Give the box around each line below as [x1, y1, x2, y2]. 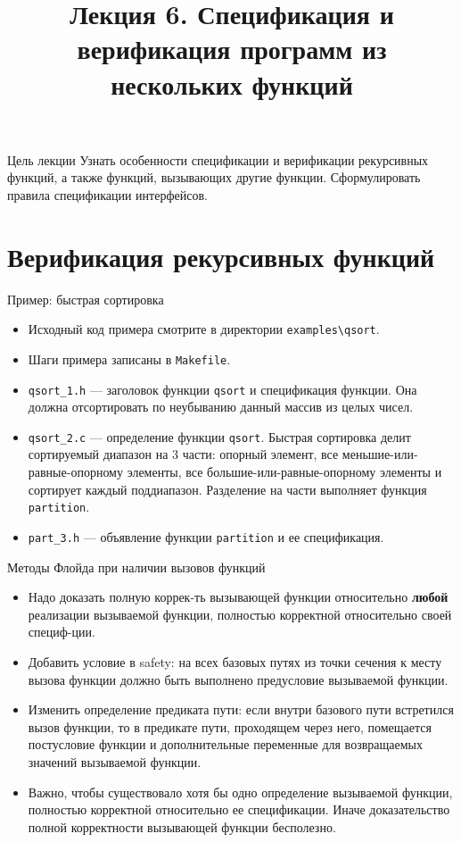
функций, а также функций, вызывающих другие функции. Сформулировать [7, 168, 421, 187]
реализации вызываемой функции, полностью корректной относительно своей [28, 604, 452, 623]
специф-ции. [28, 622, 95, 641]
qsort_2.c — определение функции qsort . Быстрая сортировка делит [28, 427, 411, 446]
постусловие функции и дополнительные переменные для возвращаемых [28, 735, 423, 754]
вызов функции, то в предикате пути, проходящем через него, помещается [28, 717, 432, 736]
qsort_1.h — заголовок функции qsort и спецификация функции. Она [28, 379, 417, 398]
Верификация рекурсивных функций [7, 238, 435, 274]
